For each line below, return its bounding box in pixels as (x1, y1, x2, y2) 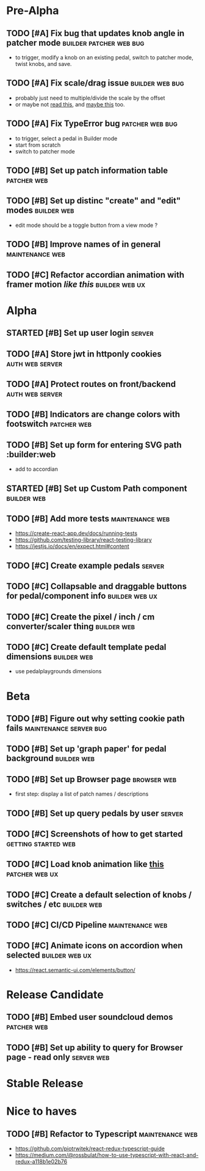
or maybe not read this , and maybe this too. (15, 100, 125, 108)
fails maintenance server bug (6, 723, 107, 733)
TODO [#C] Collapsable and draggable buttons (6, 582, 187, 592)
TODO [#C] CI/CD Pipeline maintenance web (6, 920, 168, 930)
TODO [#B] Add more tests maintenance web (6, 513, 170, 523)
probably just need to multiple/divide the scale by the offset (15, 94, 165, 102)
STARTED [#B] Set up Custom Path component (6, 483, 187, 493)
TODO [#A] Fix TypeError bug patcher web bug (6, 119, 178, 129)
